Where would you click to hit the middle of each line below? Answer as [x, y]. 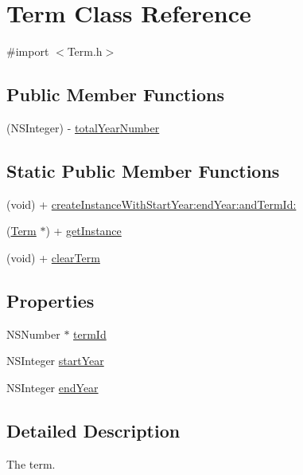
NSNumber [33, 334]
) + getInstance [84, 231]
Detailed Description [93, 430]
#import [28, 51]
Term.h [85, 51]
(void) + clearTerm [53, 257]
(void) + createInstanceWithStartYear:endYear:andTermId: [151, 204]
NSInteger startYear [55, 361]
